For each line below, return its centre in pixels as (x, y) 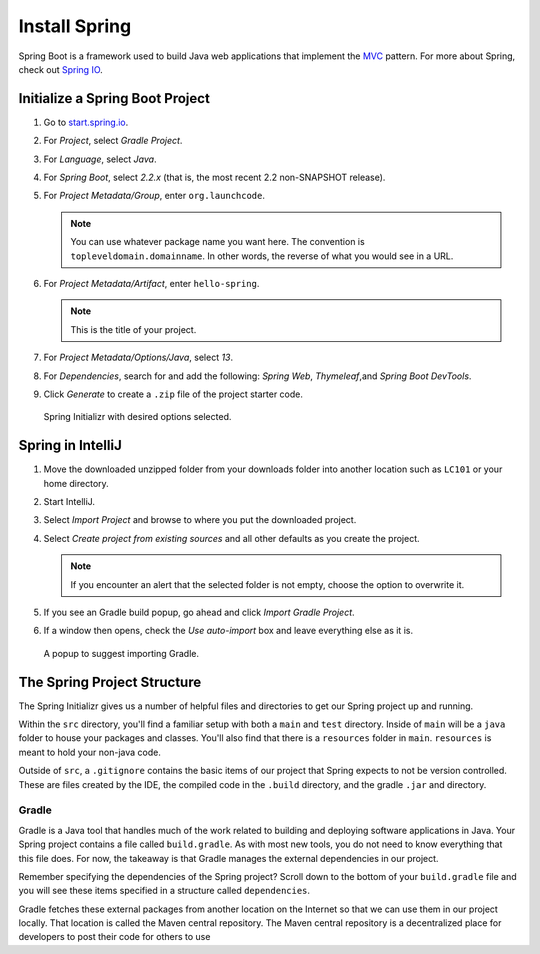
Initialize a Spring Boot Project (114, 98)
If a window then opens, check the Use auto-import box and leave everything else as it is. (228, 631)
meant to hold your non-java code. (90, 752)
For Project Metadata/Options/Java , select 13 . (138, 357)
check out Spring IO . (61, 69)
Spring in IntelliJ (70, 445)
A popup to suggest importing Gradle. (121, 653)
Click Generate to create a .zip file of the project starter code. (173, 394)
